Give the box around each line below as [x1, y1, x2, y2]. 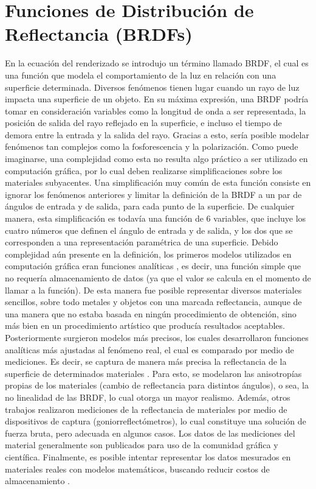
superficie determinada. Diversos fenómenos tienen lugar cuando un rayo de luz [5, 80, 300, 93]
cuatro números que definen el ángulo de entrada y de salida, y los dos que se [5, 223, 293, 236]
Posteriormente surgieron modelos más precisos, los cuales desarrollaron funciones [5, 331, 309, 343]
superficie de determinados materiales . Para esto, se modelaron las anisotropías [5, 367, 302, 379]
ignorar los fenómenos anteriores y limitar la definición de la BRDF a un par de [5, 188, 302, 200]
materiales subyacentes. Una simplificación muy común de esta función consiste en [5, 176, 311, 189]
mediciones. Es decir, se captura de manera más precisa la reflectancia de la [5, 355, 287, 368]
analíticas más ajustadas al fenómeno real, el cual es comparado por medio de [5, 343, 294, 356]
